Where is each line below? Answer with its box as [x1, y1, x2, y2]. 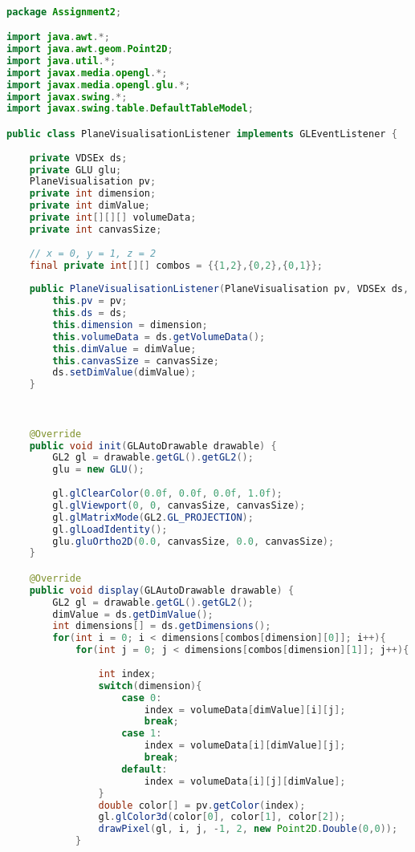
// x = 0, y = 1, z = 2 [29, 247, 157, 259]
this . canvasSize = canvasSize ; [52, 355, 219, 367]
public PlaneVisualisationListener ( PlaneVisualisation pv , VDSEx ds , [29, 283, 409, 295]
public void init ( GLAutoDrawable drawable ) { [29, 440, 277, 452]
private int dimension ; [29, 188, 157, 200]
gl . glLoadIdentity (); [52, 523, 168, 535]
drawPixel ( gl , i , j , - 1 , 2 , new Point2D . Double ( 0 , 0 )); [98, 823, 398, 835]
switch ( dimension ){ [98, 680, 202, 692]
